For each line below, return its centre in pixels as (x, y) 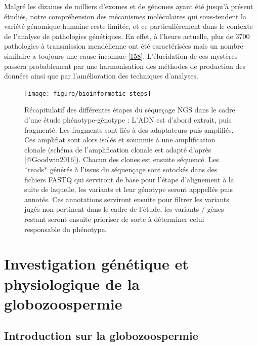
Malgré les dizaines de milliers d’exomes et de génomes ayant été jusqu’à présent (129, 6)
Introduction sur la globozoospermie (101, 336)
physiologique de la (72, 283)
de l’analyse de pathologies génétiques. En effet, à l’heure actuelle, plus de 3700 (127, 36)
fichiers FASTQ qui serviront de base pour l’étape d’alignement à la (129, 179)
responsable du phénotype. (66, 229)
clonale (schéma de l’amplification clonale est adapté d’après (118, 149)
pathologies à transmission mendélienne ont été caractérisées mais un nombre (124, 46)
